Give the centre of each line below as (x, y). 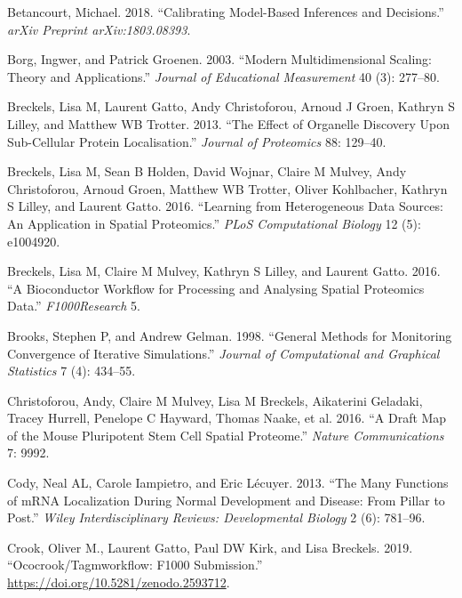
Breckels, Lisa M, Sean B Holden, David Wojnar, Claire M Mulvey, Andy (207, 171)
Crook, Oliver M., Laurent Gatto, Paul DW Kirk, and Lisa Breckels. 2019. (210, 547)
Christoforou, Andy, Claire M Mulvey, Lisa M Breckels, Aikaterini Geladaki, (215, 400)
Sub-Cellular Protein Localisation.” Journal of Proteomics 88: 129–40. (197, 141)
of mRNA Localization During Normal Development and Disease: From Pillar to (226, 500)
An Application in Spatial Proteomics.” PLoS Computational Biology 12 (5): (214, 223)
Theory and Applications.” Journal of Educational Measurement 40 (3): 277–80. (223, 76)
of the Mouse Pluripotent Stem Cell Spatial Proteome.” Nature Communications (226, 435)
